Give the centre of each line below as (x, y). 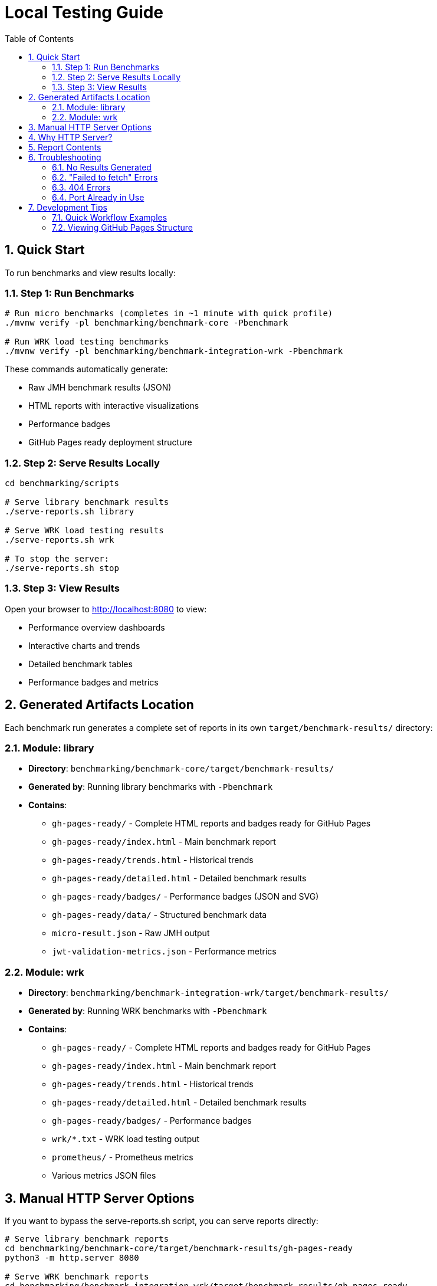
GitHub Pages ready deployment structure (110, 442)
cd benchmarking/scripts (62, 483)
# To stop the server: (57, 559)
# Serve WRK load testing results (84, 531)
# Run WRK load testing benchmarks (87, 342)
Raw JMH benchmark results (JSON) (100, 388)
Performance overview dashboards (97, 627)
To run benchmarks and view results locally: (90, 273)
